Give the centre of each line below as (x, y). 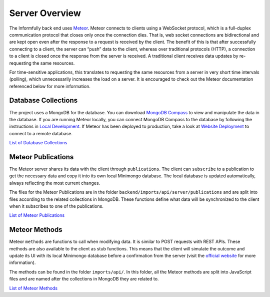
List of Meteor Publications (37, 215)
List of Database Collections (38, 143)
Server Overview (45, 13)
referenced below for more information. (50, 86)
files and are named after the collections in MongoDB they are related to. (84, 279)
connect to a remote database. (41, 133)
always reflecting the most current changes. (55, 183)
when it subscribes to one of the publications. (56, 206)
